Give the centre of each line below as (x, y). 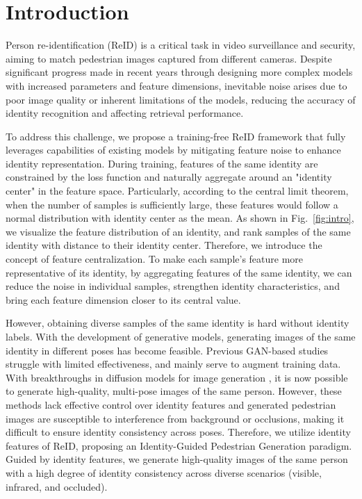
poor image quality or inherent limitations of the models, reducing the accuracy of (181, 99)
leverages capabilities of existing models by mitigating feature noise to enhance (173, 150)
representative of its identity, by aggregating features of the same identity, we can (179, 272)
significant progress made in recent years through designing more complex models (179, 72)
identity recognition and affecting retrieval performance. (125, 113)
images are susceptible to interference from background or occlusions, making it (175, 418)
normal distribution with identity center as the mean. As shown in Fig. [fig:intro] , (180, 218)
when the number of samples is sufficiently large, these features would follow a (172, 204)
